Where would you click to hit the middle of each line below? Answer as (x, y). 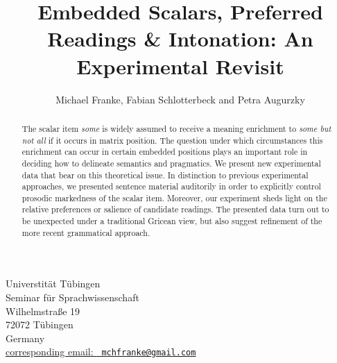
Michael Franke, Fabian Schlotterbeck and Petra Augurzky (180, 99)
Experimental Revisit (180, 66)
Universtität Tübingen (53, 284)
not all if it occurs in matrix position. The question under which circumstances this (172, 140)
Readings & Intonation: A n (180, 39)
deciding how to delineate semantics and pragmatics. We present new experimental (171, 163)
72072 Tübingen (40, 324)
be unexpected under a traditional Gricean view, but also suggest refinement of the (172, 221)
